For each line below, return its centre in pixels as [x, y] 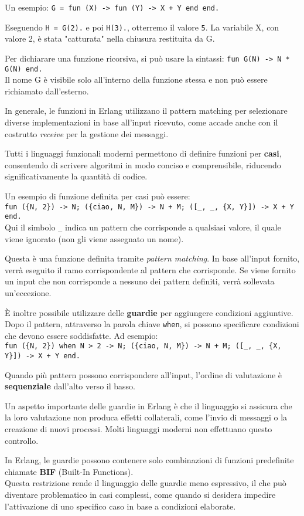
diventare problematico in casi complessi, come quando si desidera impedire [140, 494]
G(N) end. [24, 69]
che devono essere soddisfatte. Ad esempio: [81, 335]
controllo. [22, 440]
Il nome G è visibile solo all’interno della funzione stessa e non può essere [136, 79]
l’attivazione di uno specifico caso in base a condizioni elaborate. [120, 506]
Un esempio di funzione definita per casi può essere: [98, 196]
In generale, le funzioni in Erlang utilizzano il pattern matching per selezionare [146, 111]
